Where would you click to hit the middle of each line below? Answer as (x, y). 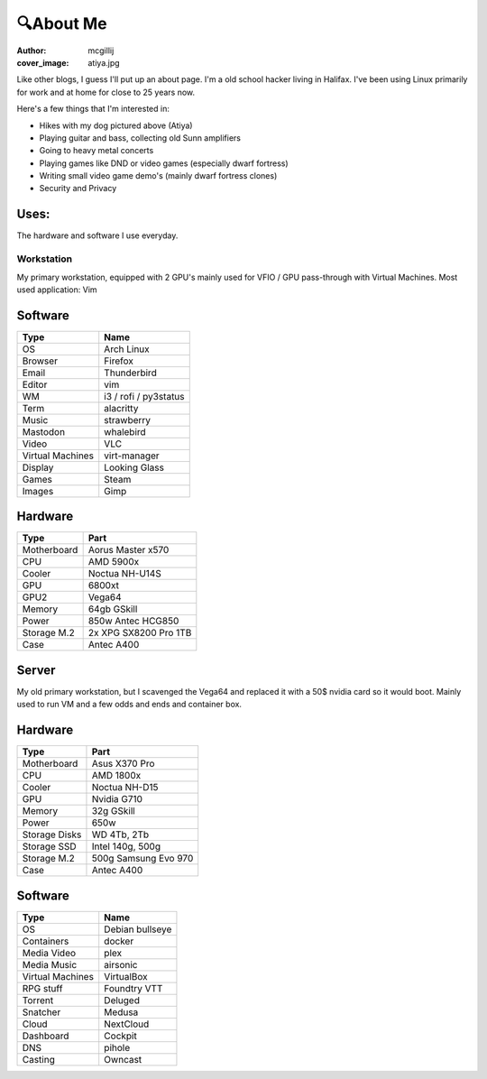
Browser (40, 361)
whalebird (125, 431)
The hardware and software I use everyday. (97, 235)
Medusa (121, 1012)
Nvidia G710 (117, 799)
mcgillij (101, 51)
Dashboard (46, 1036)
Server (36, 670)
